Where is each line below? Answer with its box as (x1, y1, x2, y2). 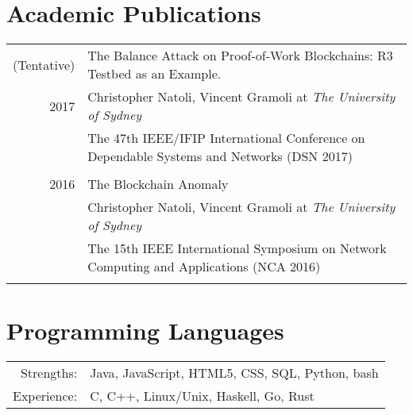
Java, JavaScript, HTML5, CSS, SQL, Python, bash (90, 363, 379, 382)
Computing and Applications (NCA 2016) (87, 257, 321, 276)
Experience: (13, 386, 78, 405)
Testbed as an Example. (87, 64, 222, 83)
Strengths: (20, 363, 78, 382)
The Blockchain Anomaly (87, 175, 229, 194)
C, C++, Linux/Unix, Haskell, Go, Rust (90, 386, 315, 405)
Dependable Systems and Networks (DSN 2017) (87, 147, 353, 166)
